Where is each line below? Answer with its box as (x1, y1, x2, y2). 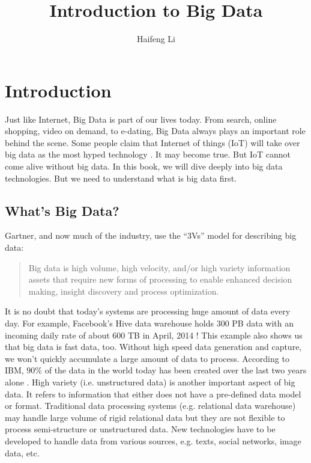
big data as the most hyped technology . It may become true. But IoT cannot (5, 148, 291, 161)
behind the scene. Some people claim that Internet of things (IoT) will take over (5, 136, 300, 149)
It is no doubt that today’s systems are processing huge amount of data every (5, 305, 291, 317)
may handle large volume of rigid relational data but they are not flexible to (5, 411, 285, 423)
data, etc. (5, 446, 40, 459)
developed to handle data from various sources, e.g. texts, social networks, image (5, 434, 301, 447)
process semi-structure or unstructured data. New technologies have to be (5, 423, 276, 435)
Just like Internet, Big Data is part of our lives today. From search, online (5, 112, 277, 125)
